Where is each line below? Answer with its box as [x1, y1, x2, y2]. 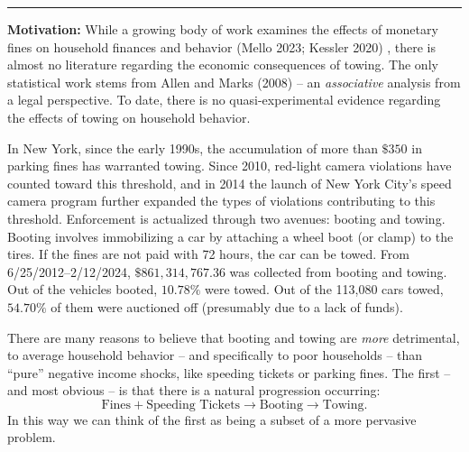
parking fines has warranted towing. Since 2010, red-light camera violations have [7, 156, 452, 175]
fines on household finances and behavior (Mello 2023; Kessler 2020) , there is [7, 37, 437, 56]
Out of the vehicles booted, [7, 280, 158, 299]
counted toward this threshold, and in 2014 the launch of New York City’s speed [7, 173, 452, 192]
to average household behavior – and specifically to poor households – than [7, 346, 423, 364]
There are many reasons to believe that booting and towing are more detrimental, [7, 327, 460, 346]
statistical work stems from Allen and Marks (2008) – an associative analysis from [7, 72, 461, 91]
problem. [7, 428, 56, 447]
